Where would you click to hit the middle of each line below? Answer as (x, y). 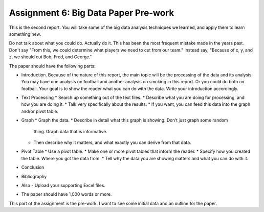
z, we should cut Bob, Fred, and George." (51, 57)
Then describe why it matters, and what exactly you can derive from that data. (112, 142)
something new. (25, 34)
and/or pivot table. (40, 111)
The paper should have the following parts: (52, 66)
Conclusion (33, 167)
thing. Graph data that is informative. (70, 131)
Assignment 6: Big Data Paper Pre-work (92, 13)
